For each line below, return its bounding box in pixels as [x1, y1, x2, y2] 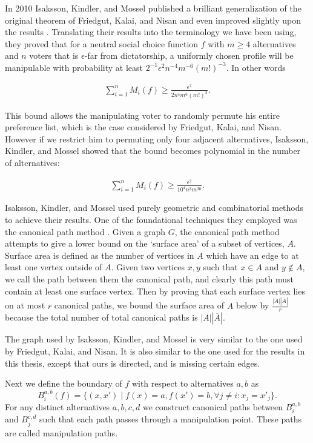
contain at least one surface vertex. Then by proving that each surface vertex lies [5, 284, 305, 297]
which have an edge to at [206, 248, 299, 261]
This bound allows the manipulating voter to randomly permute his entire [5, 108, 280, 121]
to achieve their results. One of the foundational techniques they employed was [5, 213, 297, 226]
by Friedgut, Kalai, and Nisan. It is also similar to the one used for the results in [5, 344, 305, 357]
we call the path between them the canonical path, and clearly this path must [5, 273, 294, 285]
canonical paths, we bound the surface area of [54, 299, 225, 311]
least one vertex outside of [5, 261, 102, 273]
